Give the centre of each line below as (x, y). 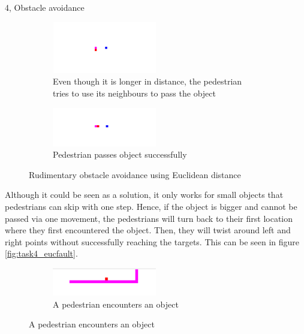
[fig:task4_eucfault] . (41, 253)
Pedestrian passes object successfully (120, 154)
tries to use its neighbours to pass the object (134, 93)
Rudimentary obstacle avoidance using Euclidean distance (135, 174)
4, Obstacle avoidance (45, 7)
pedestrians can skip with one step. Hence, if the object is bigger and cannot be (151, 206)
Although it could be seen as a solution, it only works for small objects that (144, 195)
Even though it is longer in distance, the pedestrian (148, 81)
